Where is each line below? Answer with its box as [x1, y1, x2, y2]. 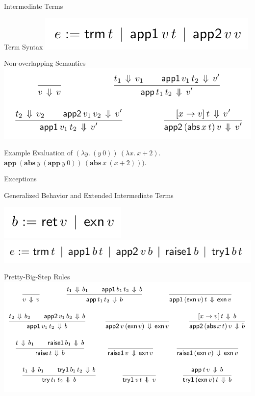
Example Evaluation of [4, 147, 73, 157]
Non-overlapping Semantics [4, 58, 86, 68]
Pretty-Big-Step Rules [4, 271, 70, 281]
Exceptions [4, 173, 37, 184]
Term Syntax [4, 41, 43, 51]
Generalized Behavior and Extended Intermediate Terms [4, 190, 174, 200]
